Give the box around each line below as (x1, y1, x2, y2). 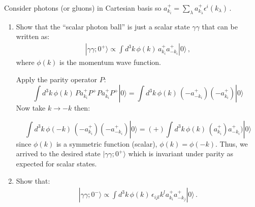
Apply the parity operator (16, 74, 98, 84)
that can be (202, 21, 238, 31)
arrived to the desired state (16, 148, 101, 159)
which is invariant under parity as (128, 148, 233, 159)
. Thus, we (215, 138, 248, 149)
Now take (16, 102, 46, 113)
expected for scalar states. (16, 158, 97, 169)
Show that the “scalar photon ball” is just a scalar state (16, 21, 190, 31)
